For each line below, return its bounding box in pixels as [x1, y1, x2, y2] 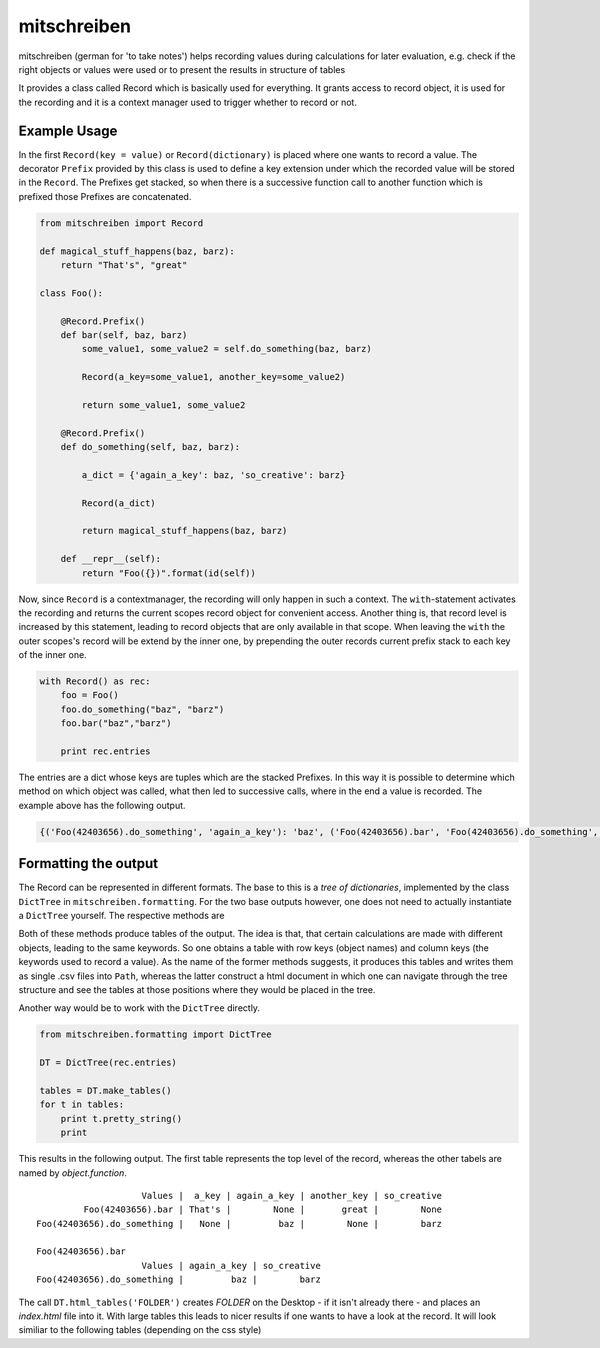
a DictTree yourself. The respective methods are [18, 910, 225, 922]
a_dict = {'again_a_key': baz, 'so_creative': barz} [81, 469, 346, 480]
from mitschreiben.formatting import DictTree [39, 1029, 272, 1040]
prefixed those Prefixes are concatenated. [18, 190, 192, 202]
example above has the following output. [18, 799, 186, 811]
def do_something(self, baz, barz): [60, 441, 240, 453]
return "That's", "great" [60, 259, 188, 270]
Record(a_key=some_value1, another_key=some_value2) [81, 371, 346, 383]
